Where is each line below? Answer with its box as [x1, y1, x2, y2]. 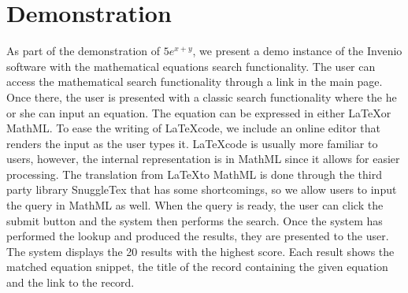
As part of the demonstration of [6, 43, 161, 59]
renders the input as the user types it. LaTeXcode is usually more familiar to [6, 135, 378, 151]
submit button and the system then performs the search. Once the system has [6, 212, 383, 228]
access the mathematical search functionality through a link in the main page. [6, 73, 383, 90]
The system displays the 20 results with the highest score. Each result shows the [6, 243, 395, 259]
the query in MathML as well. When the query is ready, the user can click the [6, 197, 384, 213]
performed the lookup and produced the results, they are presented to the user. [6, 228, 389, 244]
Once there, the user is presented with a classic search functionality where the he [6, 88, 397, 105]
